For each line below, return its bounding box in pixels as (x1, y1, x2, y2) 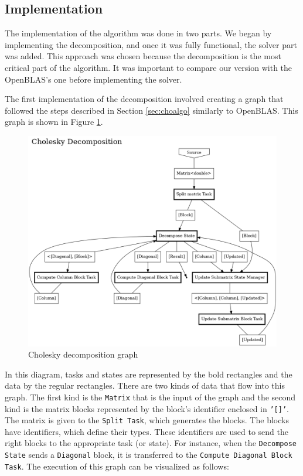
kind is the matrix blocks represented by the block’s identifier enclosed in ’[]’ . (5, 402, 289, 414)
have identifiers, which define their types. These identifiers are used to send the (5, 425, 288, 437)
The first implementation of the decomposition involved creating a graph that (5, 93, 284, 105)
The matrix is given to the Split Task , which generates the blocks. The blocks (5, 414, 289, 426)
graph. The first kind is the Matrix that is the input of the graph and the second (5, 390, 296, 403)
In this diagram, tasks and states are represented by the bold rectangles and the (5, 368, 292, 380)
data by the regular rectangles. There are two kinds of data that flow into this (5, 379, 285, 392)
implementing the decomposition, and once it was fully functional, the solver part (5, 38, 297, 50)
